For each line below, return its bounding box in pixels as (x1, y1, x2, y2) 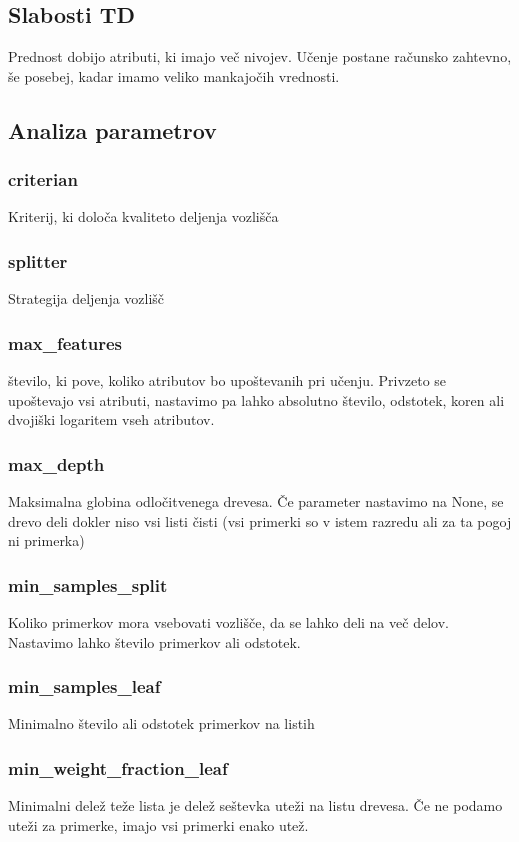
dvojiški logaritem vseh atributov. (8, 409, 215, 430)
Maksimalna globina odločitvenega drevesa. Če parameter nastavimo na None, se (8, 491, 504, 512)
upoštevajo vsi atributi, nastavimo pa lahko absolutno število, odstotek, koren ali (8, 389, 505, 410)
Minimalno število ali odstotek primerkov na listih (8, 713, 315, 734)
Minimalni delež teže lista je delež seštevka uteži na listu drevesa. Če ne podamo (8, 795, 503, 816)
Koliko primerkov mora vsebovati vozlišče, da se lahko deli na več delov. (8, 612, 449, 633)
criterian (8, 167, 78, 192)
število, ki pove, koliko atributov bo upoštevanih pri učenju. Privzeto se (8, 370, 447, 391)
